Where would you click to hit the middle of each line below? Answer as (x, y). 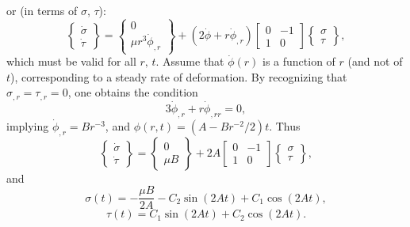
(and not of (375, 61)
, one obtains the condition (133, 92)
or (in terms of (42, 10)
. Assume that (190, 61)
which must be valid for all (71, 61)
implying (28, 125)
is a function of (299, 61)
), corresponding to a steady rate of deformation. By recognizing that (179, 76)
